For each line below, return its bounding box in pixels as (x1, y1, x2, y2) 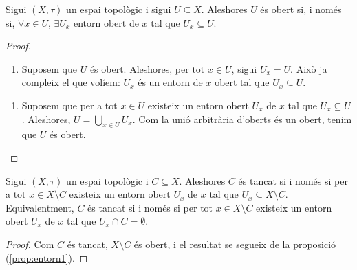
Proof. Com (6, 236, 54, 251)
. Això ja (290, 61, 327, 76)
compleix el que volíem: (21, 75, 120, 89)
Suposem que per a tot (21, 98, 118, 112)
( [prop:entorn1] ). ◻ (6, 250, 88, 265)
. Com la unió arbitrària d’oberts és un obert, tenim (132, 111, 352, 126)
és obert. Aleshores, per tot (89, 61, 205, 76)
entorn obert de (73, 15, 139, 30)
